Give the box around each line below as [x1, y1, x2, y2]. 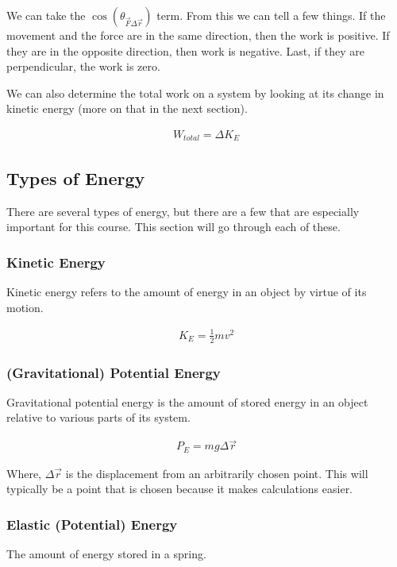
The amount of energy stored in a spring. [6, 546, 206, 562]
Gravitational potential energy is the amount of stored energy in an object [6, 393, 368, 410]
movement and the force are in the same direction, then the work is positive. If [6, 27, 390, 43]
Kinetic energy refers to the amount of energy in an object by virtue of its [6, 283, 367, 300]
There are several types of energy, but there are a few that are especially [6, 202, 360, 219]
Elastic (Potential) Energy [6, 514, 178, 534]
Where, [6, 465, 41, 481]
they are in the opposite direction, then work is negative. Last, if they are [6, 42, 364, 59]
